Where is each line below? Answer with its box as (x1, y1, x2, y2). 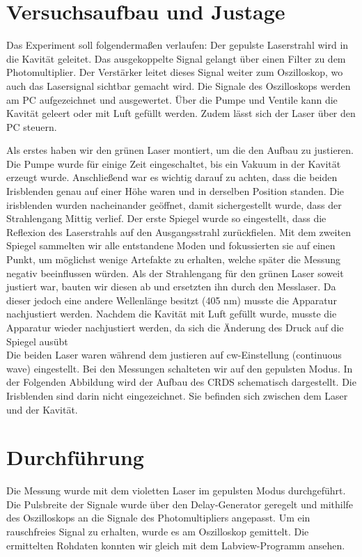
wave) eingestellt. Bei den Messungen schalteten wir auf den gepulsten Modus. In (6, 361, 353, 375)
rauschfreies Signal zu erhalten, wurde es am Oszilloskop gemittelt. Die (6, 524, 309, 539)
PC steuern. (6, 119, 57, 134)
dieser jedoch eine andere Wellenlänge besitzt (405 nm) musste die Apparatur (6, 292, 337, 307)
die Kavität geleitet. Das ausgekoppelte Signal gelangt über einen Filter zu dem (6, 51, 346, 65)
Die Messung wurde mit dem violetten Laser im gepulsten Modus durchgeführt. (6, 483, 346, 498)
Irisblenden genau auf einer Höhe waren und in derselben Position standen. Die (6, 184, 345, 198)
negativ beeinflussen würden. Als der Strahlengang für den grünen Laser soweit (6, 265, 344, 280)
